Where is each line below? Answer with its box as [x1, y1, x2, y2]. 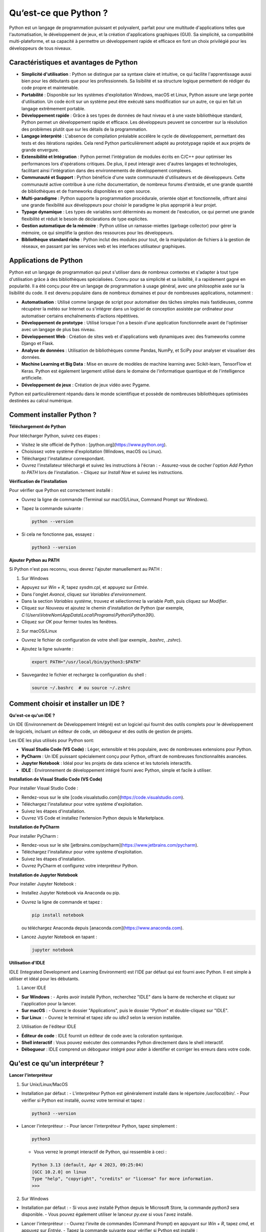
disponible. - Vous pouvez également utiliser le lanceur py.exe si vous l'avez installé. [21, 1211, 193, 1217]
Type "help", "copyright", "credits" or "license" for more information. [32, 1176, 214, 1182]
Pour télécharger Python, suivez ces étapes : [9, 433, 100, 439]
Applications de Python [9, 256, 83, 265]
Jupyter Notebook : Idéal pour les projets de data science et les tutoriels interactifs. [21, 760, 192, 766]
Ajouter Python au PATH [9, 557, 60, 563]
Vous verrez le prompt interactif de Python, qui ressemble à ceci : [33, 1149, 167, 1155]
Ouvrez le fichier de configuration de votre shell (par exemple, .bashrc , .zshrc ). [21, 637, 182, 643]
